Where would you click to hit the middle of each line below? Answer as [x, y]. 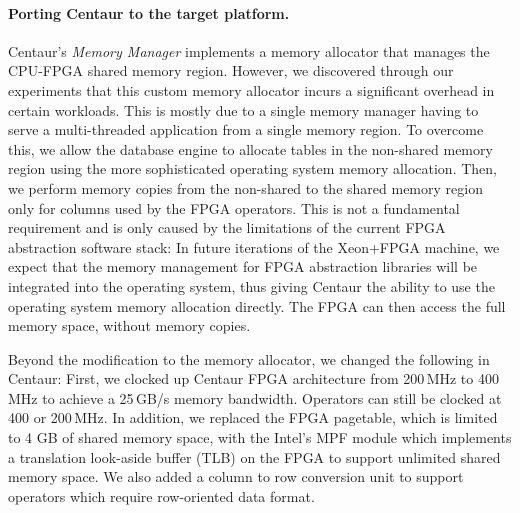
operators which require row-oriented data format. [161, 495]
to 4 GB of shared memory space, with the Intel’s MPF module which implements [260, 437]
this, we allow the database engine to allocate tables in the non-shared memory [250, 148]
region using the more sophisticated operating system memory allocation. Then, [252, 168]
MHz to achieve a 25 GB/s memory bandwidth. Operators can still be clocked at [255, 397]
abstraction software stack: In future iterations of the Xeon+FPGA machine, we [254, 246]
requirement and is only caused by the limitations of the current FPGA [227, 227]
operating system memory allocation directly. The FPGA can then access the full [257, 305]
